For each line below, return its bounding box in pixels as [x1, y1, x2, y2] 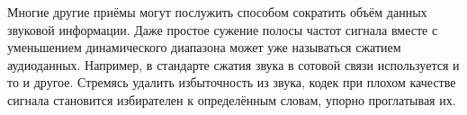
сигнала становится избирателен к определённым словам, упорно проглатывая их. [7, 90, 456, 109]
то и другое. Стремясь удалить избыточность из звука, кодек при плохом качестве [7, 73, 456, 92]
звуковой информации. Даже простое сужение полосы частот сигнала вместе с [7, 20, 438, 39]
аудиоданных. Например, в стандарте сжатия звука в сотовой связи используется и [7, 55, 460, 74]
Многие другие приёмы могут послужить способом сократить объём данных [7, 3, 427, 21]
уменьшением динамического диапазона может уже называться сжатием [7, 38, 401, 57]
